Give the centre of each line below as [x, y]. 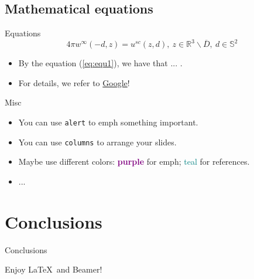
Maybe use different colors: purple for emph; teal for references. [134, 161]
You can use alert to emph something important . [108, 122]
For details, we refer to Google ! [74, 82]
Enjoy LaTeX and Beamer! [54, 269]
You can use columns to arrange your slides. [97, 142]
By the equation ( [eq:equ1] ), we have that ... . [100, 63]
